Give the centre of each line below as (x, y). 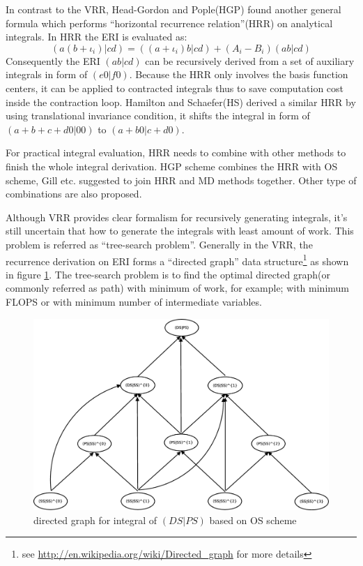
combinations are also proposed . (74, 194)
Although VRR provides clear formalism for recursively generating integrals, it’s (177, 217)
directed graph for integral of (95, 520)
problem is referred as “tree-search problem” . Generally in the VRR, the (159, 244)
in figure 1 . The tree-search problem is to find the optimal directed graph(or (168, 274)
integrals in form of (47, 74)
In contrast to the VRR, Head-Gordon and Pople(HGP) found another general (173, 9)
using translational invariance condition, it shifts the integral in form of (158, 116)
